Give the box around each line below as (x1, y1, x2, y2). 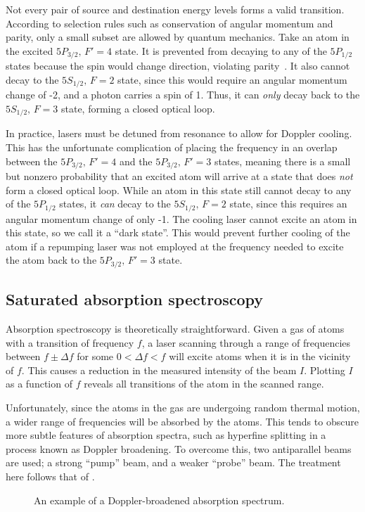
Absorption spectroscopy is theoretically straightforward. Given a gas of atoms (6, 321, 345, 336)
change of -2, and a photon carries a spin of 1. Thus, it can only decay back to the (6, 87, 360, 102)
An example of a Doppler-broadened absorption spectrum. (34, 492, 285, 507)
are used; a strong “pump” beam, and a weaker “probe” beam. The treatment (6, 455, 341, 470)
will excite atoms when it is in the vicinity (169, 349, 351, 364)
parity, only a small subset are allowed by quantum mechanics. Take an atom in (6, 30, 350, 44)
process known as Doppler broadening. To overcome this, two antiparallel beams (6, 441, 352, 456)
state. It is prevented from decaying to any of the (115, 43, 327, 58)
